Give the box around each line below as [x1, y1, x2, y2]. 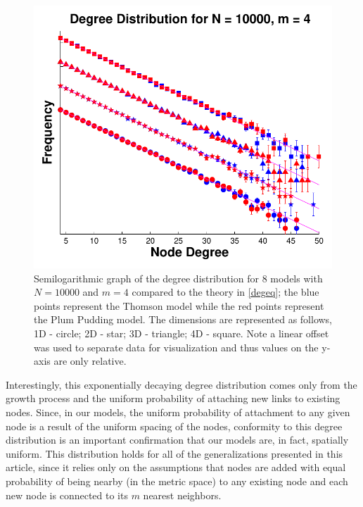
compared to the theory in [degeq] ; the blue [132, 284, 319, 299]
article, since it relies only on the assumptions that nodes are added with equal [6, 460, 346, 475]
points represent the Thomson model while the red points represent [34, 298, 324, 313]
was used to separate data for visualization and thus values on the [34, 339, 319, 354]
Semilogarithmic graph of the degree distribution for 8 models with [34, 270, 323, 285]
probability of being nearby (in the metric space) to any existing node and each [6, 473, 348, 488]
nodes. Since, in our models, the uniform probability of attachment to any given [6, 404, 350, 419]
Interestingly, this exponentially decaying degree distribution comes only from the [6, 377, 357, 392]
